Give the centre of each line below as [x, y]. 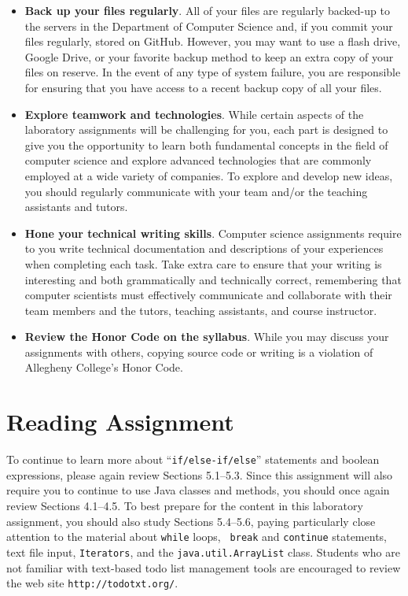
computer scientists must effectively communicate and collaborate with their [208, 295]
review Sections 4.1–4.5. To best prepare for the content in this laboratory [185, 506]
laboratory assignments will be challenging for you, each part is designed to [206, 130]
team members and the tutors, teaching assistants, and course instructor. [201, 310]
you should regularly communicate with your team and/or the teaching [196, 191]
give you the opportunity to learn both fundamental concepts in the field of [206, 144]
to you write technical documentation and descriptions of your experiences [204, 248]
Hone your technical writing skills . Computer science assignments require [213, 233]
